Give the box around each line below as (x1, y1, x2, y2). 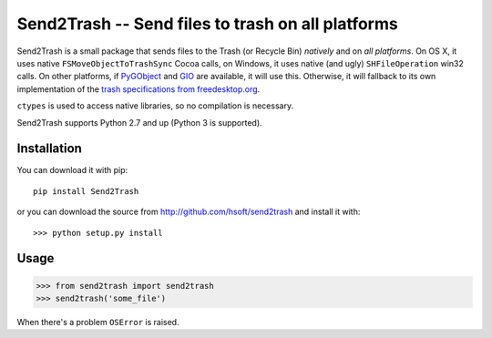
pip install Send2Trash (33, 186, 139, 196)
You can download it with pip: (16, 165, 128, 176)
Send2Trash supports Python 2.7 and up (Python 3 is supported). (16, 117, 263, 128)
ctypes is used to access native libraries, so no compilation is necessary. (16, 100, 294, 111)
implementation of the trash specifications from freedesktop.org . (16, 83, 261, 95)
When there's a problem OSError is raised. (16, 316, 179, 327)
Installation (16, 141, 82, 157)
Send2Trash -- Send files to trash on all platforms (16, 14, 398, 34)
